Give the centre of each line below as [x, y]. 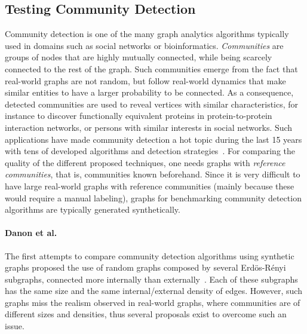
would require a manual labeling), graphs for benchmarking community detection [153, 197]
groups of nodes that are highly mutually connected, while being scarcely [139, 57]
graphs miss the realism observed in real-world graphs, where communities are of [153, 302]
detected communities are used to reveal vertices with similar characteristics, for [152, 104]
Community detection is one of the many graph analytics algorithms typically [147, 34]
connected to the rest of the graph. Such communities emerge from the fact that [151, 68]
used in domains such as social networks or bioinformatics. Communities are [144, 45]
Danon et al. [31, 233]
